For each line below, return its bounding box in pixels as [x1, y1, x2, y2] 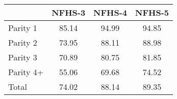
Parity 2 [8, 37, 37, 48]
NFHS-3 [52, 7, 86, 18]
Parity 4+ [8, 66, 44, 78]
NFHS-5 [135, 7, 169, 18]
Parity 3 [8, 51, 37, 63]
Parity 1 [8, 22, 37, 34]
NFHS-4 [93, 7, 128, 18]
